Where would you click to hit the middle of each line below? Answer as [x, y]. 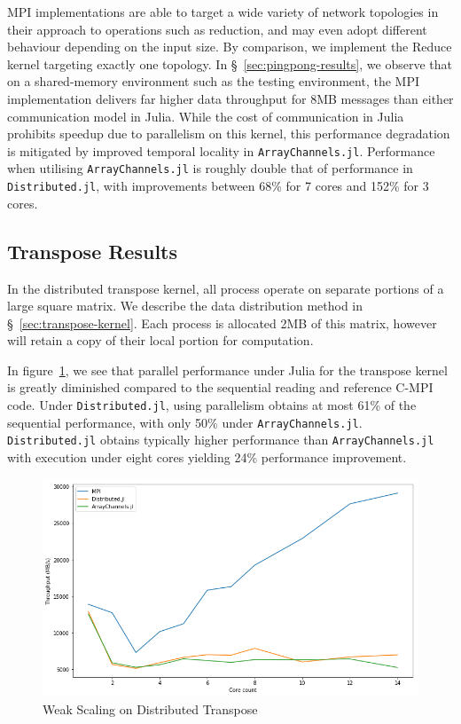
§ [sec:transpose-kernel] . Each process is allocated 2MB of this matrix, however [222, 323]
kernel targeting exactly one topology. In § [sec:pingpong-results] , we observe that [230, 63]
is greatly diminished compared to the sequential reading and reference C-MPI [220, 387]
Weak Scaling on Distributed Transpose [150, 709]
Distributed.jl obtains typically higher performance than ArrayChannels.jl [221, 440]
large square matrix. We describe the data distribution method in [185, 306]
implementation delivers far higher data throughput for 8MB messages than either [230, 98]
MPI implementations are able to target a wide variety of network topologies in [223, 12]
